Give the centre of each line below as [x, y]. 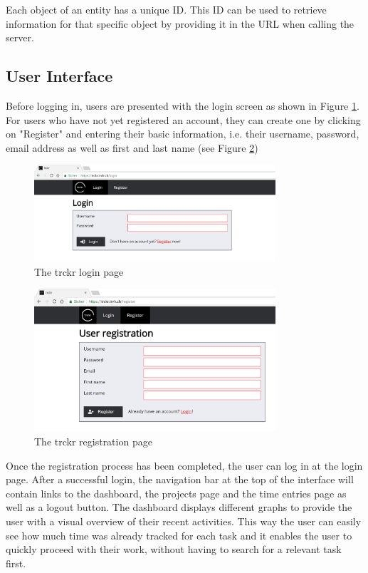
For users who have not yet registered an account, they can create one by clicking [183, 119]
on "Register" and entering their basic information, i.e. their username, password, [183, 134]
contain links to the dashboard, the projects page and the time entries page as [176, 493]
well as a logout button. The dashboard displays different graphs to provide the [179, 507]
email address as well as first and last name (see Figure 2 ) [132, 147]
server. [20, 37]
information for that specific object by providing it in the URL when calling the [180, 23]
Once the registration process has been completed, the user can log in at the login [184, 465]
